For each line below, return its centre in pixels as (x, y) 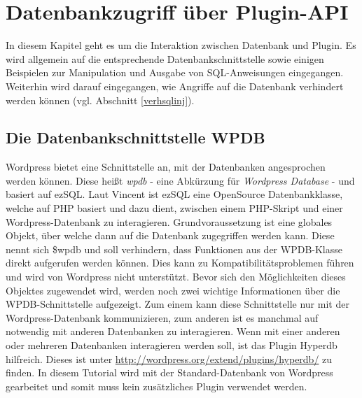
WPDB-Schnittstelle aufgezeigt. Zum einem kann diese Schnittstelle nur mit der (177, 304)
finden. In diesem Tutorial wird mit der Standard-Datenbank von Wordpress (169, 372)
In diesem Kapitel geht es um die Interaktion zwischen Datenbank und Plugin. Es (181, 45)
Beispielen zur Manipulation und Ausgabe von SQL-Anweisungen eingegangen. (175, 72)
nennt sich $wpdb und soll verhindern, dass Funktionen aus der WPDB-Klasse (174, 249)
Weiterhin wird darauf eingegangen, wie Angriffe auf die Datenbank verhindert (175, 86)
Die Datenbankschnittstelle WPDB (135, 137)
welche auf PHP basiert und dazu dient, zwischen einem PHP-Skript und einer (174, 208)
